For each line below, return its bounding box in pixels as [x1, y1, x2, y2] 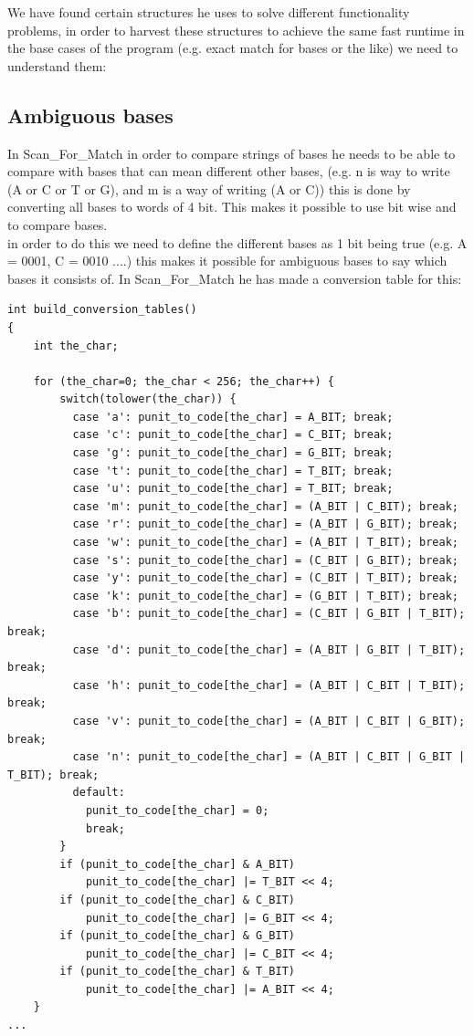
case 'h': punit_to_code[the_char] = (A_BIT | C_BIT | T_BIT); [72, 678, 466, 692]
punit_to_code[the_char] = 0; [85, 803, 269, 817]
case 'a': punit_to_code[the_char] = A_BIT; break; [72, 410, 394, 424]
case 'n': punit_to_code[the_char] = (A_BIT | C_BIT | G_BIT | [72, 750, 466, 764]
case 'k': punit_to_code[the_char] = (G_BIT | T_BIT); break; [72, 589, 458, 602]
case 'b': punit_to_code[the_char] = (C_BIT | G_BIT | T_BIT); [72, 607, 466, 621]
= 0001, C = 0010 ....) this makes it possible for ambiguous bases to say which [7, 251, 448, 270]
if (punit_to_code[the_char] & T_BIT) [59, 965, 295, 978]
